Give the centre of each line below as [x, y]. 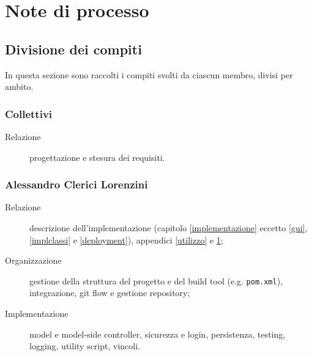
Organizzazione [33, 260]
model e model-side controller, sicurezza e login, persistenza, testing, [158, 334]
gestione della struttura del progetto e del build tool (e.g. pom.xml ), [156, 280]
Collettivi [29, 113]
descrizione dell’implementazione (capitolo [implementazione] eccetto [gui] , [169, 227]
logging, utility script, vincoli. [85, 346]
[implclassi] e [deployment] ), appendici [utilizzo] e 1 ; [126, 239]
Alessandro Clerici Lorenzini [76, 184]
